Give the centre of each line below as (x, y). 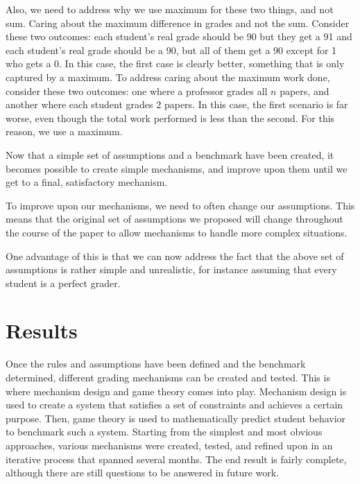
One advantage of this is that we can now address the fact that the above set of (175, 256)
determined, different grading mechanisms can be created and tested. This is (168, 377)
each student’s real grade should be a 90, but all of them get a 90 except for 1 (171, 50)
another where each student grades (79, 104)
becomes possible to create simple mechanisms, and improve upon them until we (177, 168)
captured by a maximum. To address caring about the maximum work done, (168, 77)
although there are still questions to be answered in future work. (143, 473)
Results (42, 330)
